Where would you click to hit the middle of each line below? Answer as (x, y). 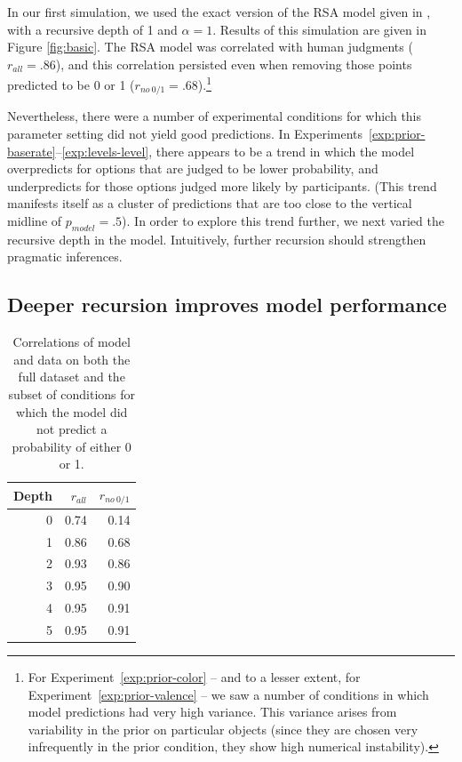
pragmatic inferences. (65, 257)
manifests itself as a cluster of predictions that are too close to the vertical (210, 203)
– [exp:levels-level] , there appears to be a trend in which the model (235, 151)
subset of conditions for (72, 394)
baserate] (32, 151)
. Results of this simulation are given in (320, 29)
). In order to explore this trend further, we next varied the (283, 221)
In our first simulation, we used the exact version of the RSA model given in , (219, 12)
